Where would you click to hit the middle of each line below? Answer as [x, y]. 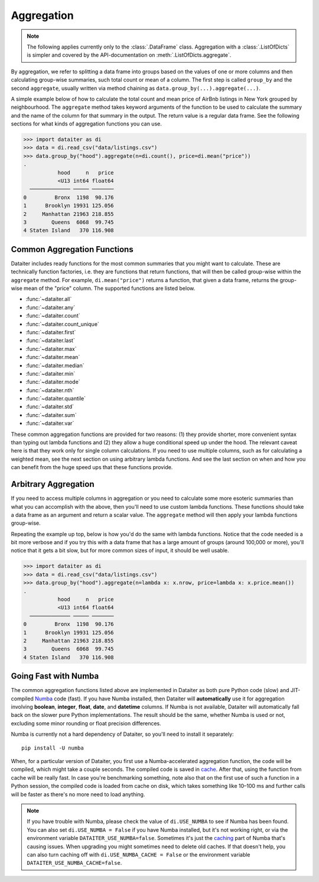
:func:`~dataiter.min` [51, 373]
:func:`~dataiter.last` [50, 341]
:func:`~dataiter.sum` [51, 415]
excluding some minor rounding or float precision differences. [86, 723]
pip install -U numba [53, 748]
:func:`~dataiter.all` [49, 299]
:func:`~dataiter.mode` [53, 382]
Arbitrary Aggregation [53, 484]
